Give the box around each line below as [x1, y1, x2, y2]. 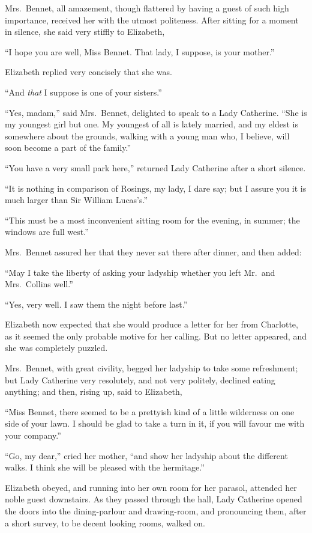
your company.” [5, 429, 61, 442]
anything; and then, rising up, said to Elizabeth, [5, 385, 182, 398]
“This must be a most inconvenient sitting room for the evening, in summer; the [5, 213, 300, 226]
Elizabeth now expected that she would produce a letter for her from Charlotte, [5, 318, 298, 330]
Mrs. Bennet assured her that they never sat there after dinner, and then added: [5, 245, 302, 258]
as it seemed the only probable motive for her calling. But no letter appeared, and [5, 329, 307, 342]
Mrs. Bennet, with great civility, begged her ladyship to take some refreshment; [5, 362, 298, 374]
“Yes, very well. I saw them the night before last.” [5, 297, 188, 310]
